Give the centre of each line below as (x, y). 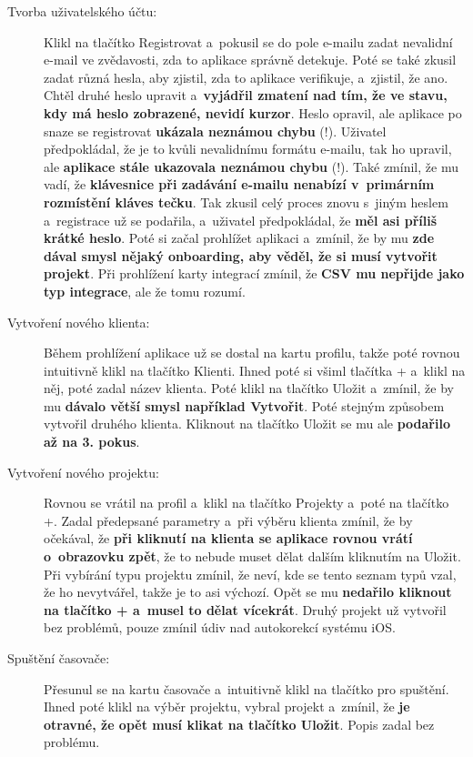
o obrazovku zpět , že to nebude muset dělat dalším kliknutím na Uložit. (252, 556)
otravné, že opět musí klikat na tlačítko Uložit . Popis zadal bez (239, 724)
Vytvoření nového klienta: (79, 322)
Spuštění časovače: (59, 658)
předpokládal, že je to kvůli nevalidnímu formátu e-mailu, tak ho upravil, (248, 149)
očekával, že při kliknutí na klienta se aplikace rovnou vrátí (228, 538)
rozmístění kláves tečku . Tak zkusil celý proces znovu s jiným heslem (246, 202)
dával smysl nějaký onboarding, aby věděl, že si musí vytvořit (241, 255)
